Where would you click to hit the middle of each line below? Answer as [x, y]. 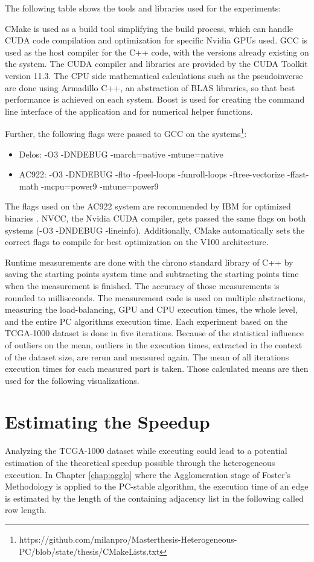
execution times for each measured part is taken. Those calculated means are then [157, 369]
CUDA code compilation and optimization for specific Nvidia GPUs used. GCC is [156, 40]
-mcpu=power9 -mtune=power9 [100, 186]
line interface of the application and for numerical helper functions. [129, 111]
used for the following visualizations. [72, 380]
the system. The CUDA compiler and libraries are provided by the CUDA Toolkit [156, 64]
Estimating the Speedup [107, 422]
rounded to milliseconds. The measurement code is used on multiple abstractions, [155, 297]
